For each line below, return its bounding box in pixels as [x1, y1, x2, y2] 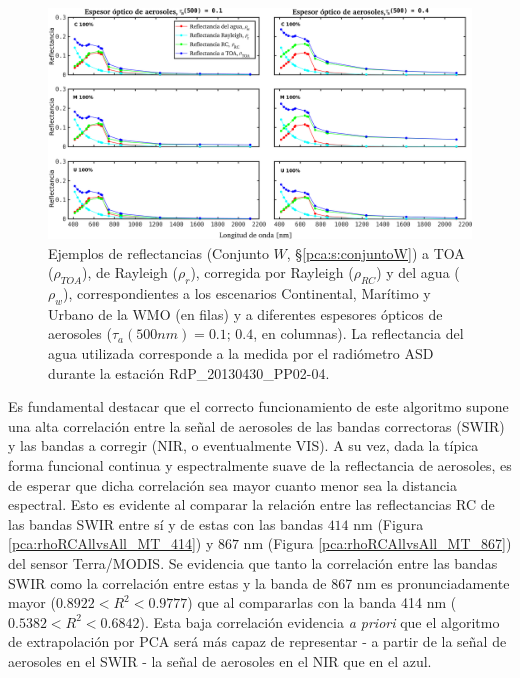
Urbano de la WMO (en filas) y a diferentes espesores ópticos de [48, 303, 443, 324]
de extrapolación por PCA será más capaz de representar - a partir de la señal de [8, 631, 507, 652]
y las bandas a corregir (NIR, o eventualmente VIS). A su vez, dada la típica [8, 435, 479, 456]
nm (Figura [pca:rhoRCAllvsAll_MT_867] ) [243, 533, 512, 554]
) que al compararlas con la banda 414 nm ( [187, 592, 457, 613]
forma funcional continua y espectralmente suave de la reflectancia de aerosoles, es [8, 454, 512, 475]
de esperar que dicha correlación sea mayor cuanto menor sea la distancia [8, 474, 457, 495]
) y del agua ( [376, 262, 460, 283]
